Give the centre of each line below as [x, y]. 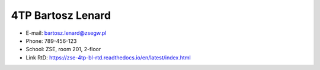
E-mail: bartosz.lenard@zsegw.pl [66, 33]
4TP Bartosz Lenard [61, 15]
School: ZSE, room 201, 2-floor [63, 49]
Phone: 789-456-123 [51, 41]
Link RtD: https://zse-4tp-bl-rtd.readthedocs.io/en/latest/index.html [108, 57]
